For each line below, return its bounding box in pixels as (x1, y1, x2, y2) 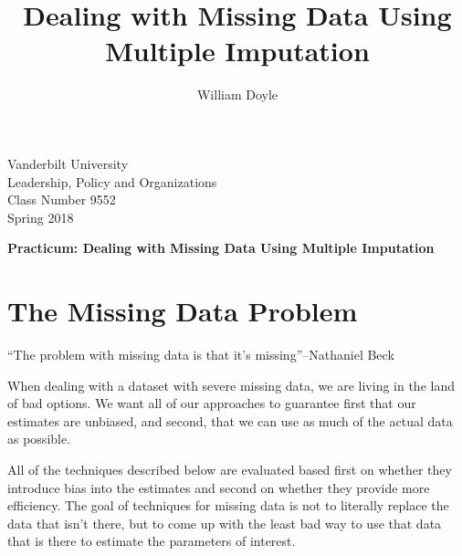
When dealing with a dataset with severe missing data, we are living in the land (7, 375, 455, 394)
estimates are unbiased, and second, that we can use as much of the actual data (7, 411, 453, 430)
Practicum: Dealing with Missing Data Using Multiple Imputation (7, 238, 435, 257)
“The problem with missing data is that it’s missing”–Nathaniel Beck (7, 345, 394, 363)
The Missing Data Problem (7, 292, 358, 330)
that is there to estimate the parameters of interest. (7, 531, 296, 551)
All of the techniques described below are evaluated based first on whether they (7, 459, 452, 478)
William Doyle (196, 85, 278, 104)
